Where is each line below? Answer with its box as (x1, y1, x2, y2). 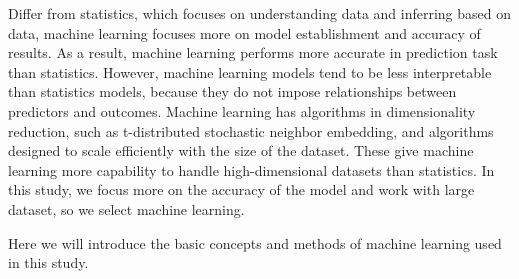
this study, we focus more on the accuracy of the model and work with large (8, 179, 475, 200)
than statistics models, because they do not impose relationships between (8, 81, 457, 102)
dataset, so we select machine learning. (8, 198, 245, 219)
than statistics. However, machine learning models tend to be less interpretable (8, 61, 492, 82)
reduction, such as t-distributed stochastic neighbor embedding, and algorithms (8, 120, 494, 141)
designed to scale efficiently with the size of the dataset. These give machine (8, 140, 474, 161)
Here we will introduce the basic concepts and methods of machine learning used (8, 232, 502, 253)
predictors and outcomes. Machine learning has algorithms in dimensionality (8, 100, 476, 121)
